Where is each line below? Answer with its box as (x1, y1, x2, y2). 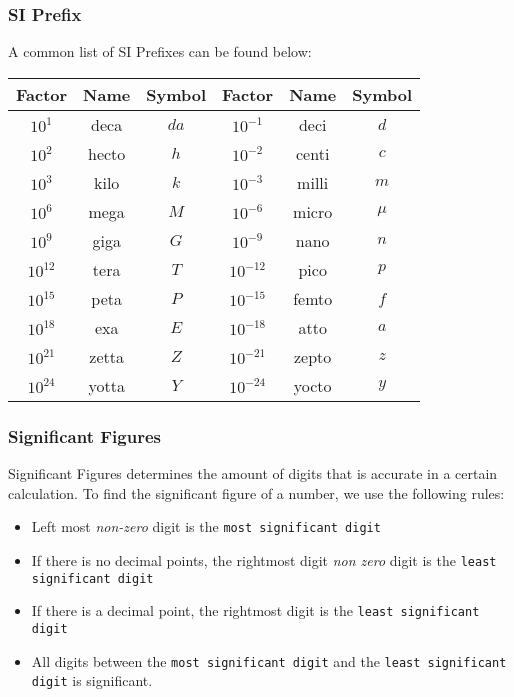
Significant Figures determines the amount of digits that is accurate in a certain (8, 463, 498, 484)
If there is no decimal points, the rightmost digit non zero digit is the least (31, 549, 497, 570)
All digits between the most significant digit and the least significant (31, 650, 507, 671)
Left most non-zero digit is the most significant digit (31, 516, 381, 537)
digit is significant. (31, 670, 153, 691)
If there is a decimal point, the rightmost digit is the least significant (31, 600, 480, 621)
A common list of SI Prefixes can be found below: (8, 41, 312, 62)
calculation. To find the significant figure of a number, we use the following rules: (8, 482, 505, 503)
